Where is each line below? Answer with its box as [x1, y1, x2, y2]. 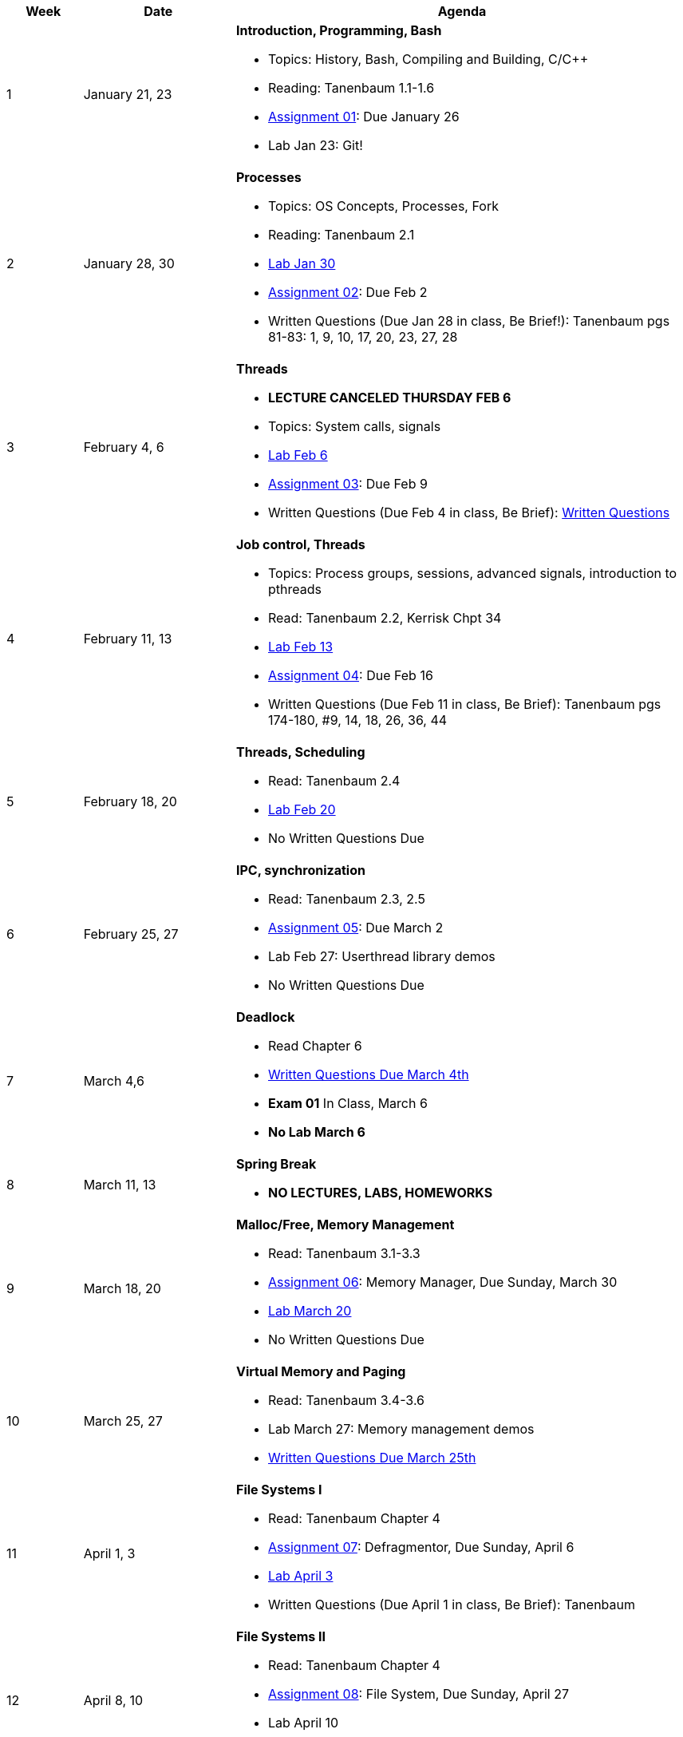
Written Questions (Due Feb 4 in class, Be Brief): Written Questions [267, 504, 670, 520]
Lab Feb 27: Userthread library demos [267, 948, 495, 964]
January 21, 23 [83, 86, 172, 102]
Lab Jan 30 [267, 255, 336, 271]
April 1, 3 [83, 1545, 136, 1561]
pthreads [267, 581, 322, 597]
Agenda [437, 3, 487, 19]
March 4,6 [83, 1073, 144, 1089]
